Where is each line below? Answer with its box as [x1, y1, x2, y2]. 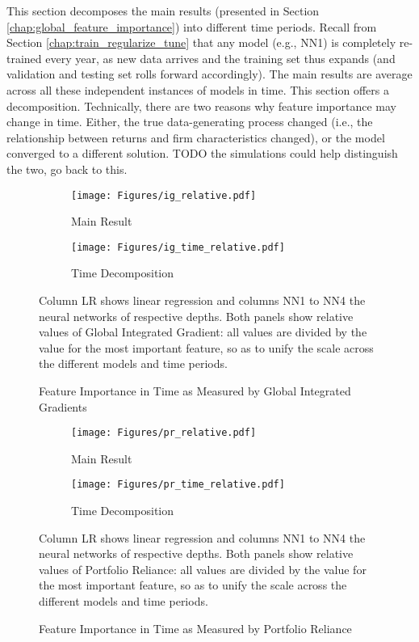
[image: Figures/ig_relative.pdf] [71, 189, 257, 201]
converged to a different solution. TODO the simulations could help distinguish [6, 145, 398, 162]
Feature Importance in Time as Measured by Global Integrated [39, 382, 351, 399]
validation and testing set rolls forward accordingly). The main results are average [6, 65, 413, 82]
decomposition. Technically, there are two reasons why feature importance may [6, 97, 397, 114]
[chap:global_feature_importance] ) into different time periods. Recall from [6, 18, 377, 35]
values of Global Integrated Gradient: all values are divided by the [39, 323, 367, 340]
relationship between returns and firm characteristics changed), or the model [6, 129, 385, 146]
